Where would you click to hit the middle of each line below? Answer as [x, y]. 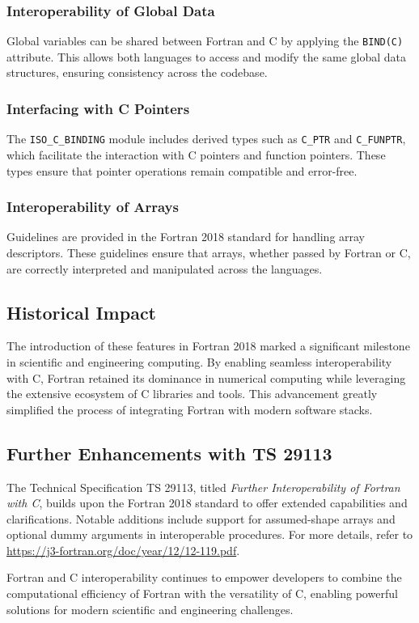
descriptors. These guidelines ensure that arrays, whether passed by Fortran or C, [209, 252]
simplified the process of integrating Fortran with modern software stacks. [190, 409]
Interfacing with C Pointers [98, 108]
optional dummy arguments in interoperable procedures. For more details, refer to [210, 534]
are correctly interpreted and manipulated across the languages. [165, 268]
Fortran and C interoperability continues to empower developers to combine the [204, 577]
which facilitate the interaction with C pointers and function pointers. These [196, 154]
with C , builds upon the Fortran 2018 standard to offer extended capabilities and [207, 503]
